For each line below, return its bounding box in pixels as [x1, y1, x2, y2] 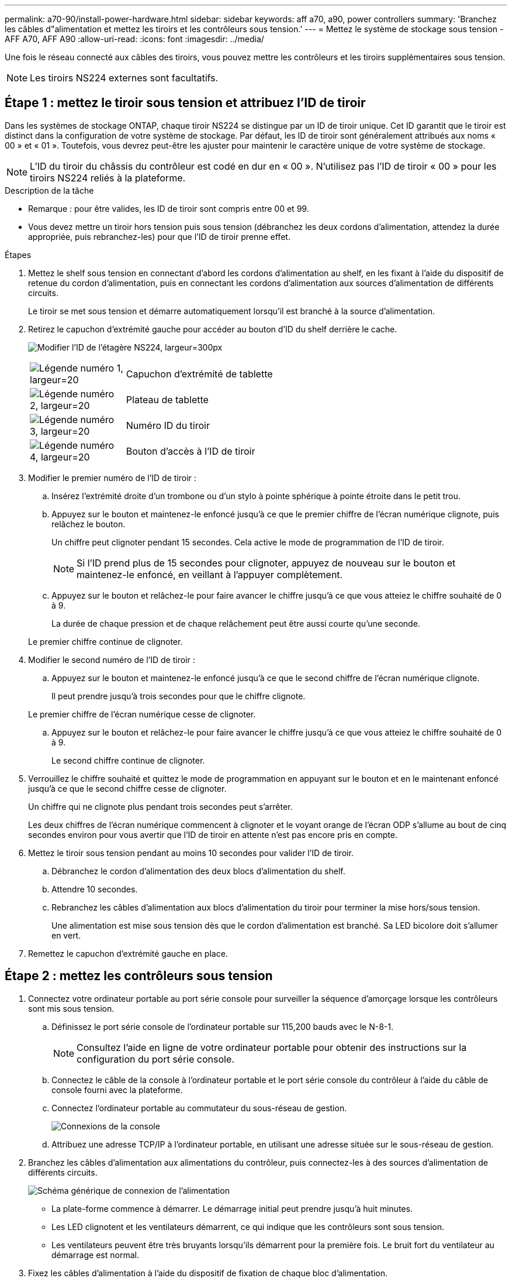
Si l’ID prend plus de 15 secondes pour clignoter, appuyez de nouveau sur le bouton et [77, 556, 456, 569]
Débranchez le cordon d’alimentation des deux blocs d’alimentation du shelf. [51, 865, 345, 876]
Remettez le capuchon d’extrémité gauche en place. [28, 948, 228, 958]
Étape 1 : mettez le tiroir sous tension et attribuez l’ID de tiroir [5, 95, 366, 111]
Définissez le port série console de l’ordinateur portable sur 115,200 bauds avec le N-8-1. [51, 1021, 394, 1032]
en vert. [51, 930, 81, 940]
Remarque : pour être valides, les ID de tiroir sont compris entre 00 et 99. [28, 203, 309, 214]
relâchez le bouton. [51, 518, 126, 529]
